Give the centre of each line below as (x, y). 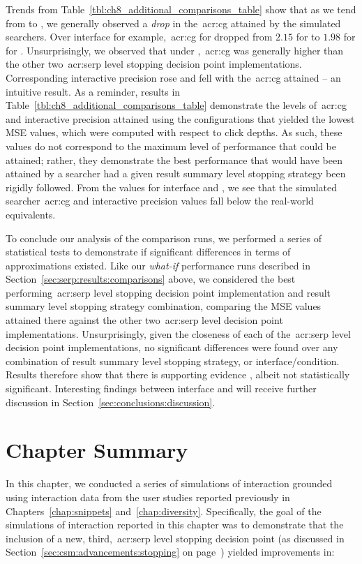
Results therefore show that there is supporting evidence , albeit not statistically (178, 374)
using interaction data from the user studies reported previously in (148, 497)
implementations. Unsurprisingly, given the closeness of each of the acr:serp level (178, 333)
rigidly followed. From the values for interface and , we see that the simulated (172, 187)
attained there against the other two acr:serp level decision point (144, 320)
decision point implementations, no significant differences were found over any (172, 347)
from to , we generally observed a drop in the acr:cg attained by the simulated (173, 23)
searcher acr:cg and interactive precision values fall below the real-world (160, 201)
